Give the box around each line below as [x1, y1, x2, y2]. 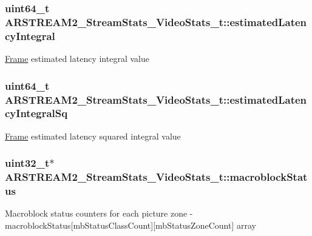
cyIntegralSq [5, 106, 68, 121]
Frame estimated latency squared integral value [5, 129, 181, 142]
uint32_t [5, 155, 50, 170]
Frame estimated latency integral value [5, 52, 149, 65]
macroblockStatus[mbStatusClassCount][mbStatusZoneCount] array [5, 218, 256, 231]
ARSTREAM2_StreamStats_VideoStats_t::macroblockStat [5, 169, 308, 184]
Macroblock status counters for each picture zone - [5, 207, 193, 220]
